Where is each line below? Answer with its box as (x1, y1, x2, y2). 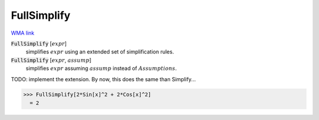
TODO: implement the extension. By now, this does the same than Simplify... (11, 75, 196, 82)
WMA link (11, 29, 35, 36)
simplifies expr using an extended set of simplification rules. (25, 48, 174, 55)
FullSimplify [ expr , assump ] (11, 56, 92, 64)
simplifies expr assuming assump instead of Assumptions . (25, 65, 177, 72)
